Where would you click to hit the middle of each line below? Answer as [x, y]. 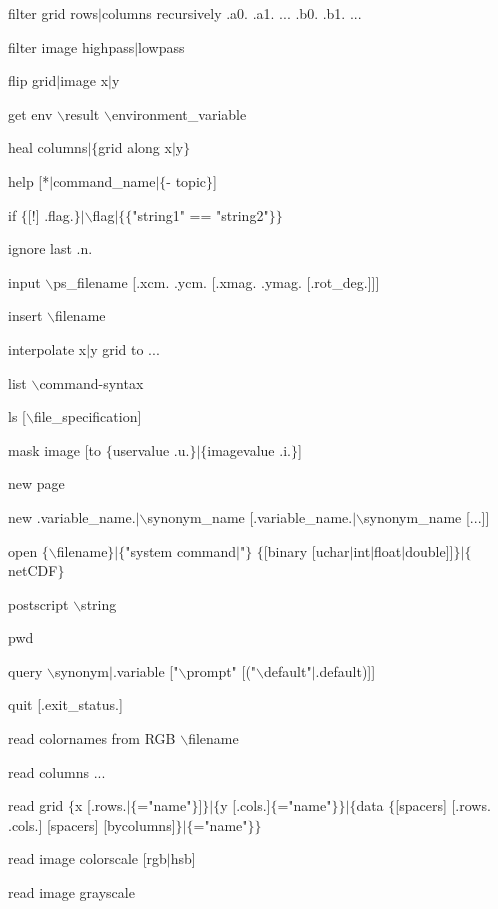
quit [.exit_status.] [65, 704]
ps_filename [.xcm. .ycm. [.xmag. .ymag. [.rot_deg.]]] [216, 281]
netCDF [33, 570]
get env [30, 113]
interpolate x [47, 348]
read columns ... [57, 771]
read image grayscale [71, 892]
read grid [36, 805]
